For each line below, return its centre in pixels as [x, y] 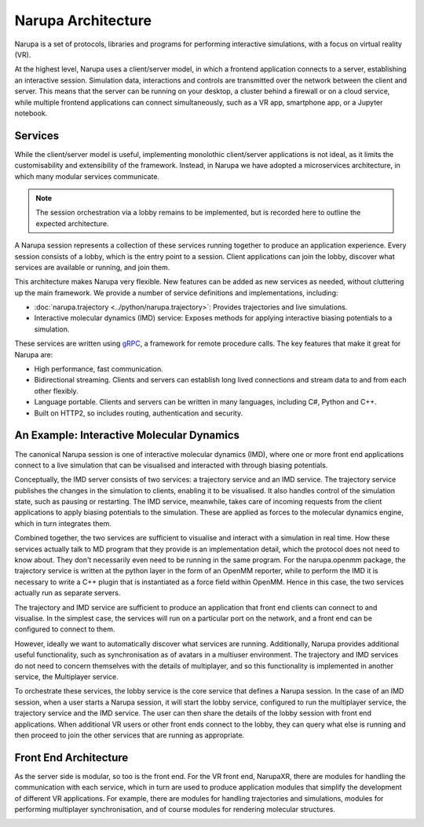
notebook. [31, 113]
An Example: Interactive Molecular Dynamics [127, 435]
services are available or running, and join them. [92, 267]
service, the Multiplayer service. [66, 676]
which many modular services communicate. [87, 176]
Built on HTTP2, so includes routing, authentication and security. [139, 413]
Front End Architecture [71, 757]
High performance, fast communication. [99, 369]
